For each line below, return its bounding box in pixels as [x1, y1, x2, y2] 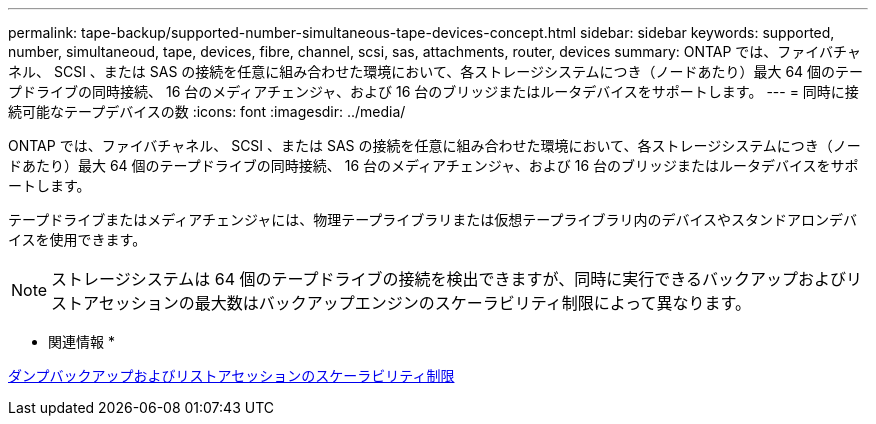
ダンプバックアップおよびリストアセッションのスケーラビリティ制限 [8, 367, 455, 384]
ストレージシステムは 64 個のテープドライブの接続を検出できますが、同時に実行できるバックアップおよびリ [51, 269, 862, 289]
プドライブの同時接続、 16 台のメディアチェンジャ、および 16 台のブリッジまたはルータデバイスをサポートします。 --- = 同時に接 [8, 83, 859, 100]
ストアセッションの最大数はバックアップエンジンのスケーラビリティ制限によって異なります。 [51, 293, 751, 313]
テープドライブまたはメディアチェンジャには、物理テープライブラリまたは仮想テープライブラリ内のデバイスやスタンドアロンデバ [8, 211, 858, 228]
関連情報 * [48, 333, 115, 350]
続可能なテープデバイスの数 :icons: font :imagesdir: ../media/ [8, 103, 406, 120]
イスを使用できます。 [8, 231, 147, 248]
